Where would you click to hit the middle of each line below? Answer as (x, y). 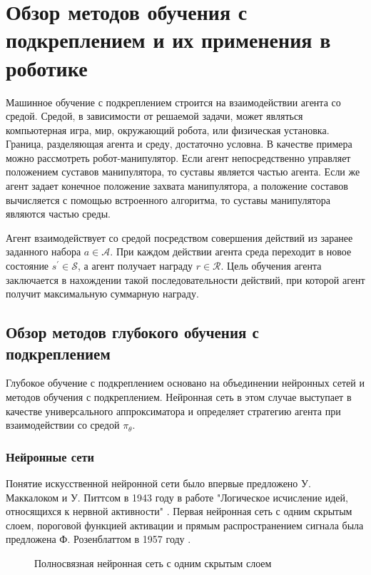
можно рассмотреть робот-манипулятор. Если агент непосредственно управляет (178, 157)
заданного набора (44, 251)
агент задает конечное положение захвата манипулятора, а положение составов (177, 186)
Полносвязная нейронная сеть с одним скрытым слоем (153, 563)
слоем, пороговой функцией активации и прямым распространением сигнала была (185, 525)
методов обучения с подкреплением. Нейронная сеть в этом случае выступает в (179, 397)
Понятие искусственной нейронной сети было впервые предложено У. (158, 483)
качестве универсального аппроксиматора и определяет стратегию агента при (173, 411)
